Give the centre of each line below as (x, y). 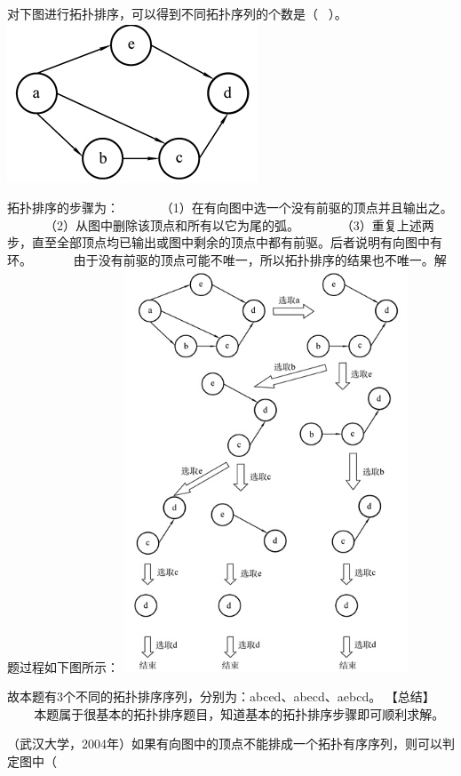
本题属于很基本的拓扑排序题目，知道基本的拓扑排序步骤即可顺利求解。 (239, 713)
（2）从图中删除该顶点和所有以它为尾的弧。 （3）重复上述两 (239, 224)
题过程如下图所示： (63, 666)
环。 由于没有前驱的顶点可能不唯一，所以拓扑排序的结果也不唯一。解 (227, 259)
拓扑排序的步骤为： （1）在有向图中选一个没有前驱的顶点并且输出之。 (230, 208)
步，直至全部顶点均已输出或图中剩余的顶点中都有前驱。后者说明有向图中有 (225, 242)
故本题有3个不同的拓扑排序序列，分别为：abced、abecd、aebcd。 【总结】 (221, 696)
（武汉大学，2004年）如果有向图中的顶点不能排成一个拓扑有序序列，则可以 (225, 744)
